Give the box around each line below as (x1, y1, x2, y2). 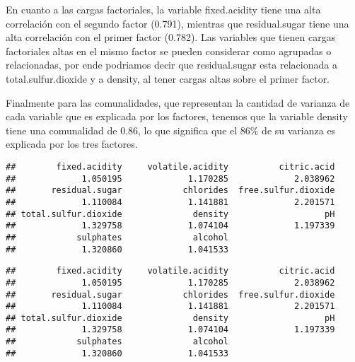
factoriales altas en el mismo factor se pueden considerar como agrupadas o (6, 43, 332, 58)
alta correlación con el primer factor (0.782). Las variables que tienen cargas (6, 30, 336, 45)
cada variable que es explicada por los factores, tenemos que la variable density (6, 109, 348, 124)
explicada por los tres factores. (6, 136, 138, 151)
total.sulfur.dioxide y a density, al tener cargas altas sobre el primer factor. (6, 71, 330, 86)
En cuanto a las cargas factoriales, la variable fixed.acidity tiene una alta (6, 2, 321, 16)
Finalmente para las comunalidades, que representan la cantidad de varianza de (6, 95, 350, 110)
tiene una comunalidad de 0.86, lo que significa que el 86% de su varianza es (6, 122, 336, 137)
